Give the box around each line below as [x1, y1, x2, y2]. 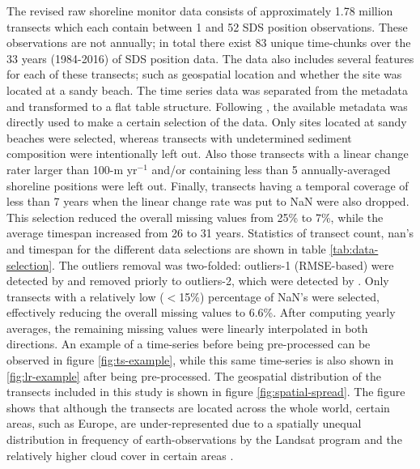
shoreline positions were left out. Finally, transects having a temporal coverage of [6, 177, 409, 194]
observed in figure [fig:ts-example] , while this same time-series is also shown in [6, 352, 394, 369]
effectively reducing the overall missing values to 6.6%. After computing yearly [6, 304, 396, 321]
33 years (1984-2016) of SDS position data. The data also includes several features [6, 49, 414, 66]
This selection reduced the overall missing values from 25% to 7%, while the [6, 208, 384, 225]
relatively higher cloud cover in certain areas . [6, 446, 234, 463]
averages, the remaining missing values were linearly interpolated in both [6, 319, 368, 336]
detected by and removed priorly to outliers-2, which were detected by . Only [6, 272, 389, 289]
